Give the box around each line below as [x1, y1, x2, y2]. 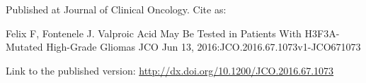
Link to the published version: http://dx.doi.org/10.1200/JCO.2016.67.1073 [6, 63, 334, 77]
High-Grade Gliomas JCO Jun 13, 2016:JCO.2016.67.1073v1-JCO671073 [46, 39, 361, 54]
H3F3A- [304, 25, 340, 40]
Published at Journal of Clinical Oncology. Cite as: [6, 2, 227, 16]
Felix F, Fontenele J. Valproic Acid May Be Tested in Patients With [6, 25, 302, 40]
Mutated [6, 39, 43, 54]
